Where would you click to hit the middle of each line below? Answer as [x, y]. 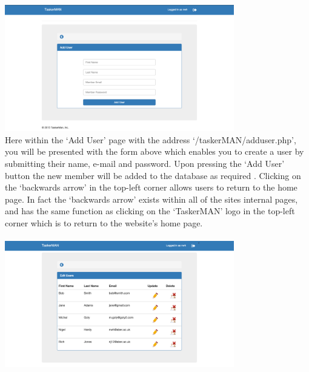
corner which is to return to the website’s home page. [104, 222]
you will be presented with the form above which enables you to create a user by [154, 151]
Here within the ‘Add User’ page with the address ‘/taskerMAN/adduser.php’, [151, 139]
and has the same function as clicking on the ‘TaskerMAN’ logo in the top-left [150, 211]
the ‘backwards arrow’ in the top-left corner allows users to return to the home [151, 187]
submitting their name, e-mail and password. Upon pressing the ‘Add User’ [145, 163]
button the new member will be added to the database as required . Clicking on [153, 175]
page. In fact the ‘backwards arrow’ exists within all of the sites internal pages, [151, 199]
